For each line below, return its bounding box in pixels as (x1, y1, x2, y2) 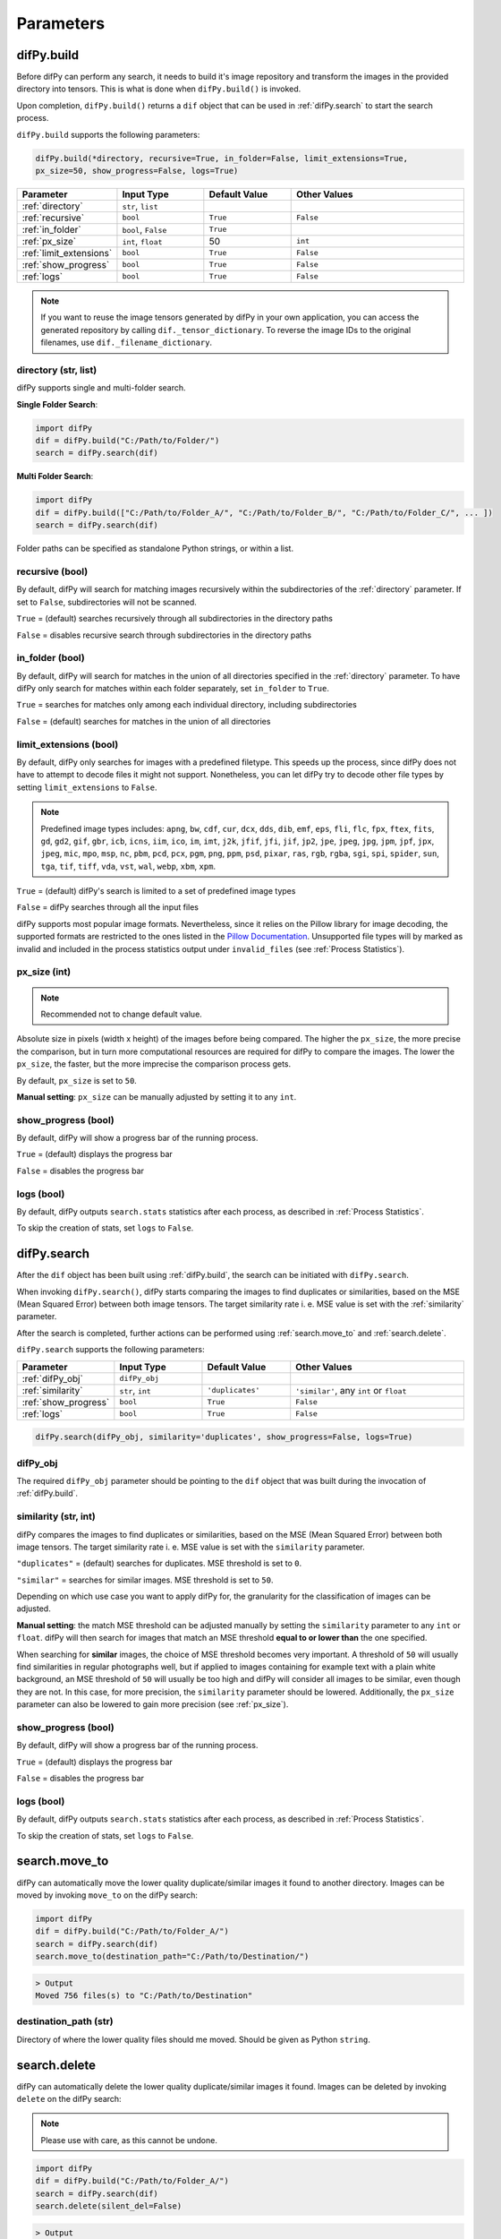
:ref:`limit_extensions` (21, 246, 113, 259)
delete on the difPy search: (16, 2094, 122, 2105)
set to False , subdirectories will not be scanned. (16, 596, 197, 607)
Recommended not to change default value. (40, 1008, 203, 1019)
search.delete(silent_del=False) (35, 2201, 183, 2211)
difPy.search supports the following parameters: (16, 1344, 205, 1355)
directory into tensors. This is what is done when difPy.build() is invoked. (16, 83, 301, 94)
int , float (122, 235, 163, 247)
